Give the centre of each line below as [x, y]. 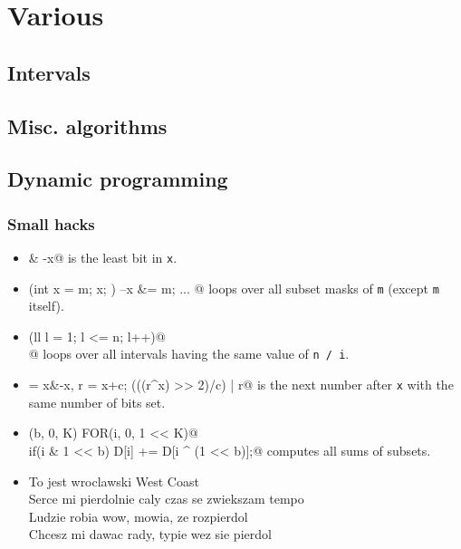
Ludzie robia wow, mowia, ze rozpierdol [138, 516]
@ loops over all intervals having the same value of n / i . [189, 354]
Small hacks [51, 223]
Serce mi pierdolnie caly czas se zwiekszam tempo [166, 499]
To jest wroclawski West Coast [114, 481]
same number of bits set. [97, 402]
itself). [46, 306]
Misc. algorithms [87, 125]
